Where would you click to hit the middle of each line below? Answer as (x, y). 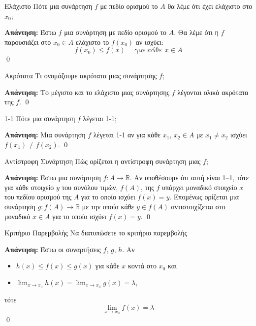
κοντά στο (142, 266)
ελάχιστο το (92, 42)
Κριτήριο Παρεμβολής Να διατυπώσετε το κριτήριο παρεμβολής (96, 233)
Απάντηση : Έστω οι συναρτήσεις (53, 249)
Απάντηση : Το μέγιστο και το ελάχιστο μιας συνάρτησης (87, 92)
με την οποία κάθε (108, 206)
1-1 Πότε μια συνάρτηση (40, 118)
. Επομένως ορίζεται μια (204, 197)
